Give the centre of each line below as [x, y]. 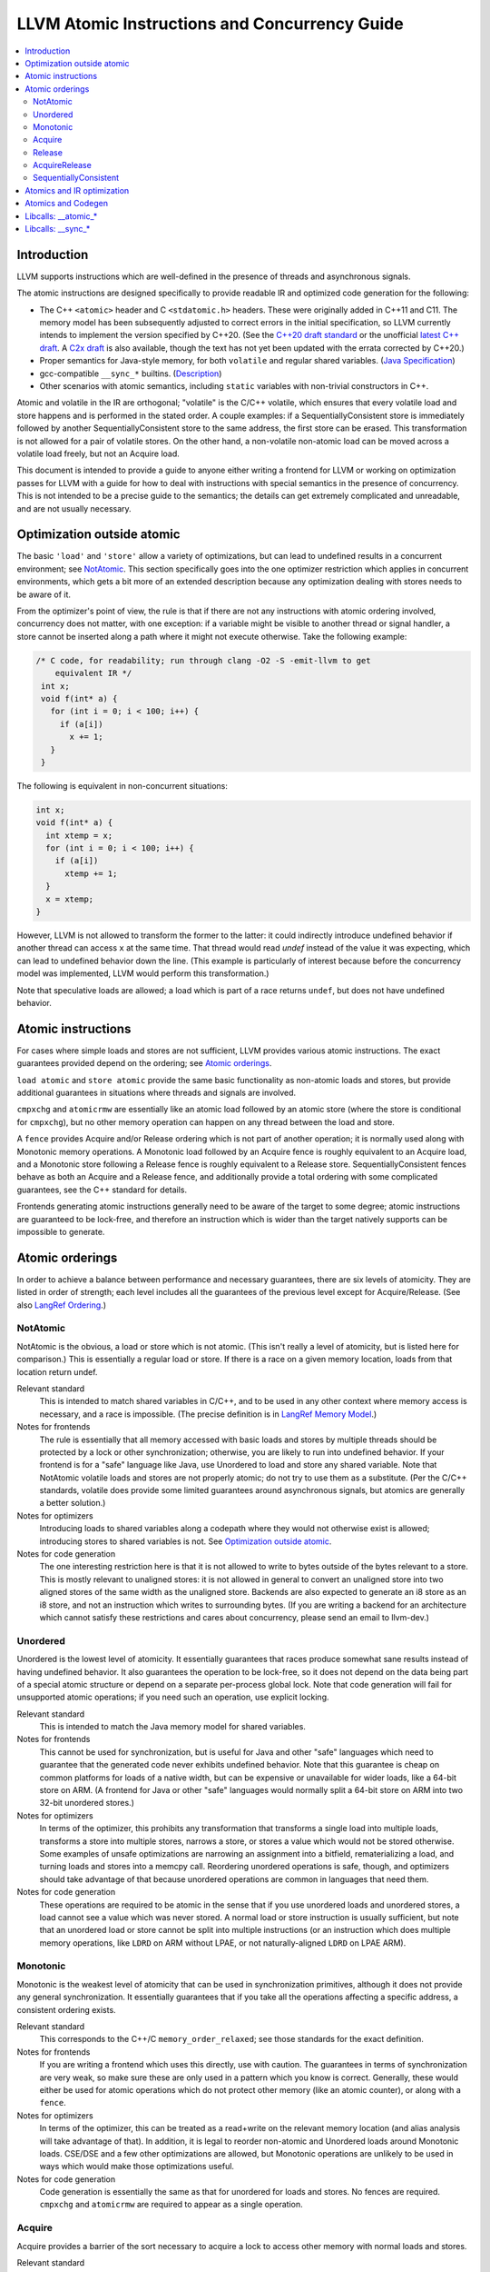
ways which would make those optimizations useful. [137, 2167]
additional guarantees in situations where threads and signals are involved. [157, 1093]
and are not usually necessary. [74, 508]
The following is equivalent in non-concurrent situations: [122, 785]
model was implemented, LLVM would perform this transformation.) [143, 973]
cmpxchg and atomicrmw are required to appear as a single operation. [171, 2205]
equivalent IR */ [93, 673]
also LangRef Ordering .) [61, 1305]
